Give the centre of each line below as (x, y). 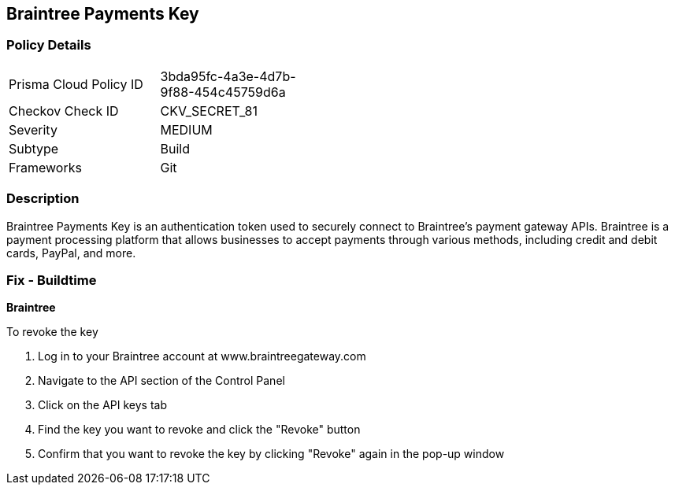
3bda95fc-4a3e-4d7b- (228, 76)
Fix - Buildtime (52, 280)
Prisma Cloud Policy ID (76, 84)
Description (43, 199)
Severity (33, 129)
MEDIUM (186, 129)
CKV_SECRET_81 (209, 111)
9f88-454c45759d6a (223, 92)
